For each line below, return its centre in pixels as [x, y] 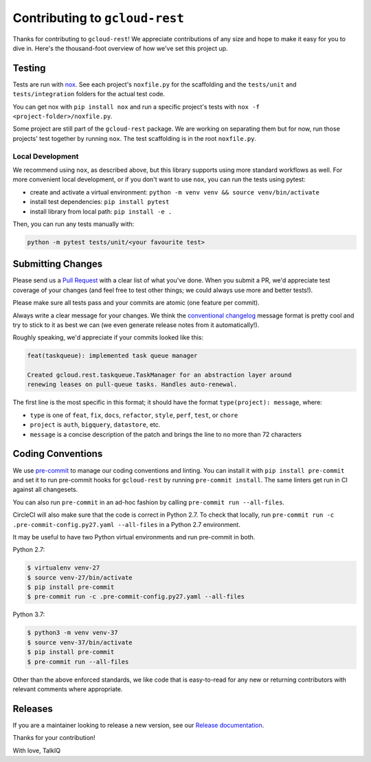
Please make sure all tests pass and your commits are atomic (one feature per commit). [136, 303]
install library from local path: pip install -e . [101, 211]
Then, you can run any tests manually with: [74, 224]
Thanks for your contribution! [54, 738]
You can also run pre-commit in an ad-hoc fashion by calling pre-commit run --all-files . [149, 502]
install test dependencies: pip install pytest [100, 202]
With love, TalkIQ [37, 750]
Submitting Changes [58, 264]
